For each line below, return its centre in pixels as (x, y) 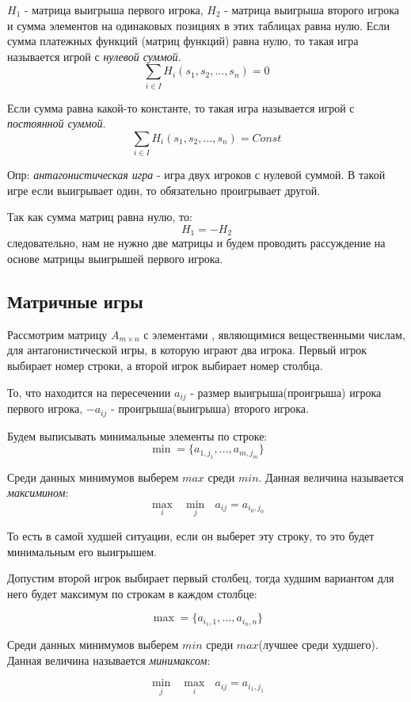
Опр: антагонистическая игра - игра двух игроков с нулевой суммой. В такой (196, 175)
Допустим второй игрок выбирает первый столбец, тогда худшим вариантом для (201, 578)
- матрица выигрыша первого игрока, (114, 10)
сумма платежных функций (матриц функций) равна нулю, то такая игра (183, 41)
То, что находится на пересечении (89, 392)
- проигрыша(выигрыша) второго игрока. (210, 408)
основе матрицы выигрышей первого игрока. (115, 259)
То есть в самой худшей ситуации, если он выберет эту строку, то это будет (191, 535)
